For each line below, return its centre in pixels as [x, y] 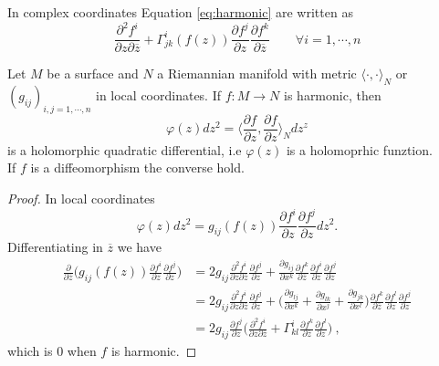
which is [30, 350]
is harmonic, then [333, 94]
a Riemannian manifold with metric [257, 73]
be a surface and [93, 73]
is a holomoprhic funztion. [359, 149]
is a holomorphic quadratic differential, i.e [125, 149]
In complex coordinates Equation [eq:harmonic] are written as [180, 12]
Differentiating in [55, 247]
